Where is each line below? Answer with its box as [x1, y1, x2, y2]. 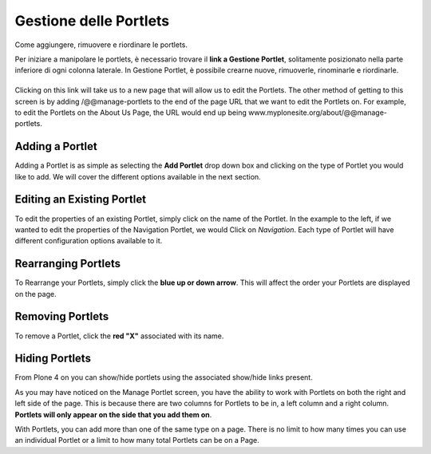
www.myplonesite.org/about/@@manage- [247, 108, 387, 117]
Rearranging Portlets [14, 257, 121, 270]
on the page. [14, 289, 57, 298]
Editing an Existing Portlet [14, 192, 147, 207]
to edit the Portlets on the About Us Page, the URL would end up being [14, 108, 247, 117]
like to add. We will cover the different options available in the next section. [14, 172, 261, 181]
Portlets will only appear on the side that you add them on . [14, 409, 212, 419]
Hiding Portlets [14, 352, 92, 365]
